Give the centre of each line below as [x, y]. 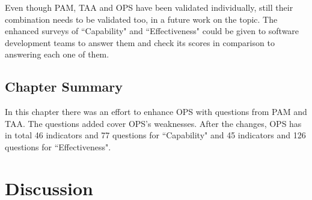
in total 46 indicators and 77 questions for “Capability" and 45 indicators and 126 [155, 135]
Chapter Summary [64, 87]
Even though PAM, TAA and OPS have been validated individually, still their [149, 7]
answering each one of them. [57, 54]
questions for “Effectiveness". [58, 146]
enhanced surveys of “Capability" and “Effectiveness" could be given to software [152, 31]
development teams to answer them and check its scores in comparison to [140, 42]
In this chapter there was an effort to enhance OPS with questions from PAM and [156, 112]
